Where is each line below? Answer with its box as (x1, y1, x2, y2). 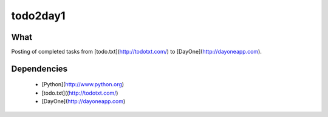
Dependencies (11, 63, 68, 74)
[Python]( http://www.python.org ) (41, 81, 125, 88)
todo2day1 (11, 9, 66, 22)
